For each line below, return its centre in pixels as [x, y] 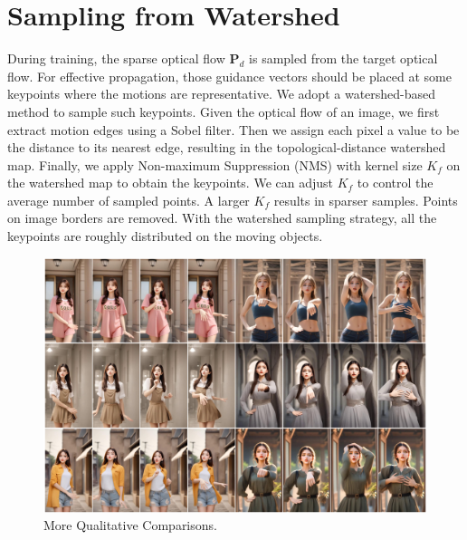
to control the [395, 183]
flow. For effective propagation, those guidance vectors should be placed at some [229, 76]
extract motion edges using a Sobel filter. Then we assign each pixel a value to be [233, 129]
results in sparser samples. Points [366, 200]
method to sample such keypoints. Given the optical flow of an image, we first [224, 111]
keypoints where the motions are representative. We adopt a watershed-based [222, 94]
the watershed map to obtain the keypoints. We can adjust [170, 183]
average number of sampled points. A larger [129, 200]
